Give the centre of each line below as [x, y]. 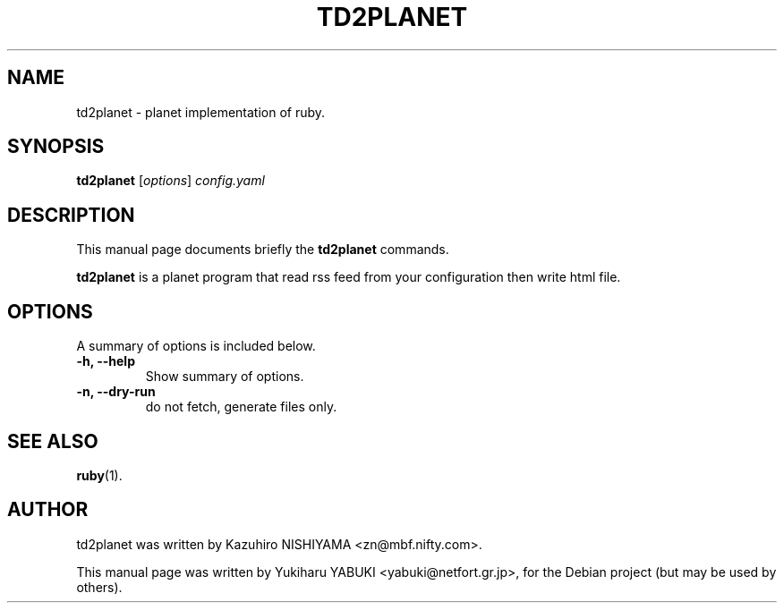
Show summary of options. [225, 377]
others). [99, 587]
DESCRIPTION [71, 215]
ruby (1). [99, 475]
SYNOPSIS [56, 147]
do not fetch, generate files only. [241, 407]
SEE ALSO [53, 441]
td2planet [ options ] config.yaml [170, 181]
